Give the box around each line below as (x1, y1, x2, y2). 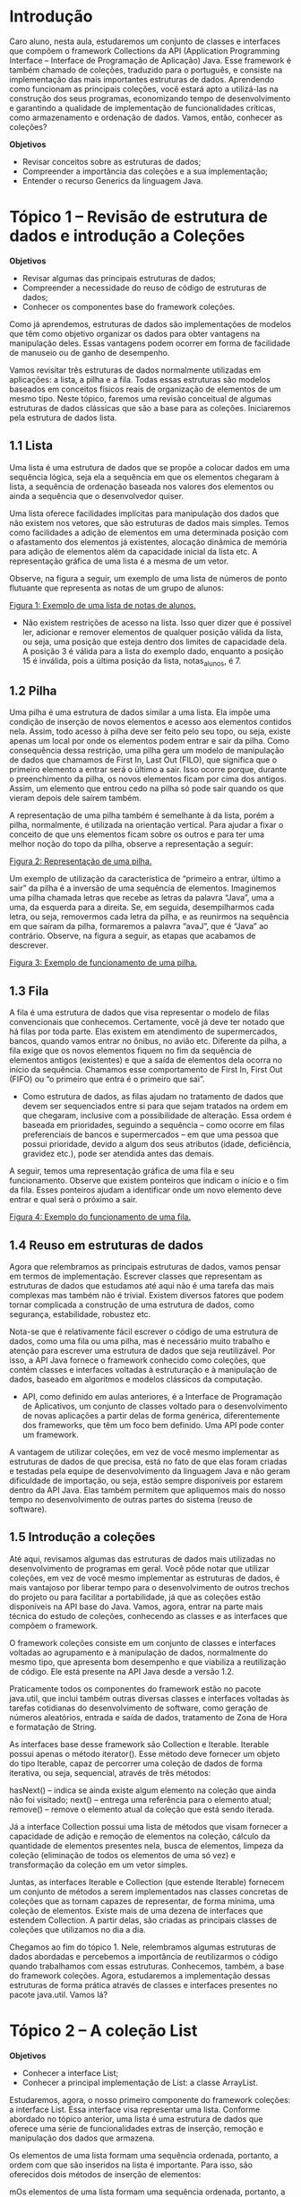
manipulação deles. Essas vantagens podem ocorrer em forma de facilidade (9, 338, 291, 349)
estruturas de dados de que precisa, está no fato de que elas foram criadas (9, 1456, 288, 1467)
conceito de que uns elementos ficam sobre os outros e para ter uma (9, 829, 265, 840)
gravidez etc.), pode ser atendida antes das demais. (21, 1149, 215, 1159)
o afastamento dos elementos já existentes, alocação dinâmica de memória (9, 536, 288, 547)
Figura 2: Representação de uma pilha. (9, 856, 152, 866)
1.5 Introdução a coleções (9, 1529, 156, 1545)
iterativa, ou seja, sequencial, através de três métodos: (9, 1767, 211, 1778)
